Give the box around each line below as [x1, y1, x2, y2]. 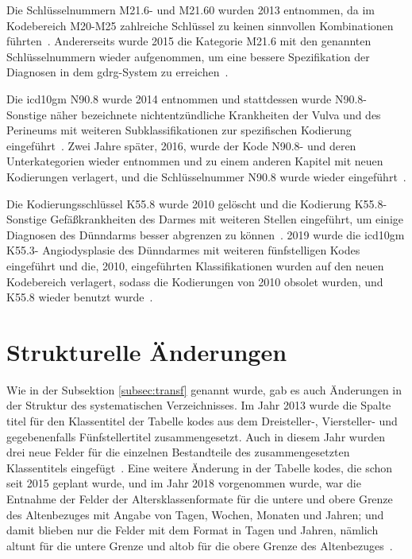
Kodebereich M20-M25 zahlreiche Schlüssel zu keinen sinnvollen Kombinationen [6, 17, 394, 33]
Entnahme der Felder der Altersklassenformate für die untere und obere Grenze [6, 490, 393, 507]
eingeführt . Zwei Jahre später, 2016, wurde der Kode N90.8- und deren [6, 137, 356, 153]
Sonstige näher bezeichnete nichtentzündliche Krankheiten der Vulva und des [6, 106, 381, 122]
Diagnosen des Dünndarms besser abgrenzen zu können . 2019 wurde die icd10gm [6, 226, 405, 243]
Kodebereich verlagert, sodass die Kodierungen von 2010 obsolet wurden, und [6, 273, 383, 289]
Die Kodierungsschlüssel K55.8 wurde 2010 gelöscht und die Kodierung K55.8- [6, 195, 387, 212]
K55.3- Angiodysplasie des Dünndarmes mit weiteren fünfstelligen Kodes [6, 242, 360, 258]
